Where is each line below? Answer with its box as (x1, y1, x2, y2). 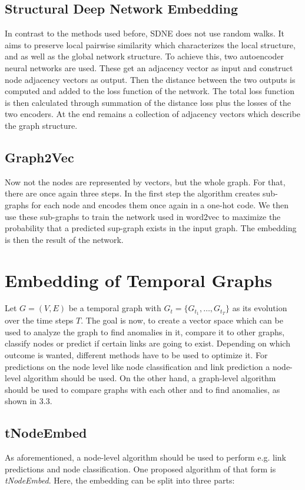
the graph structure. (5, 119, 78, 131)
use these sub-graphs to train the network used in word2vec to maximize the (5, 210, 281, 222)
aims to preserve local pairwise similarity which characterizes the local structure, (5, 38, 296, 51)
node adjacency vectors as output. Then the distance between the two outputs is (5, 73, 296, 85)
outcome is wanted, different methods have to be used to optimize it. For (5, 349, 268, 361)
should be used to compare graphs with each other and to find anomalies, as (5, 383, 280, 395)
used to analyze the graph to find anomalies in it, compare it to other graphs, (5, 325, 285, 338)
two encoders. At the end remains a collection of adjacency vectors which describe (5, 108, 301, 120)
